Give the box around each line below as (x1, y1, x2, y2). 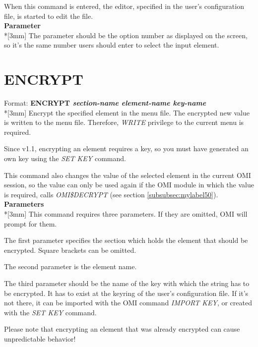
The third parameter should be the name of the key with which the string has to (4, 278, 250, 288)
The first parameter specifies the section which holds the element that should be (4, 235, 248, 245)
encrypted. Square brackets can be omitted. (4, 244, 136, 255)
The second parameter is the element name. (4, 261, 137, 272)
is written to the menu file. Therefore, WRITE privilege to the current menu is (4, 117, 244, 127)
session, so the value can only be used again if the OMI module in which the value (4, 179, 254, 190)
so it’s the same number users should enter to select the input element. (4, 40, 219, 50)
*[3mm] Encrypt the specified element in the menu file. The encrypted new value (4, 107, 250, 117)
